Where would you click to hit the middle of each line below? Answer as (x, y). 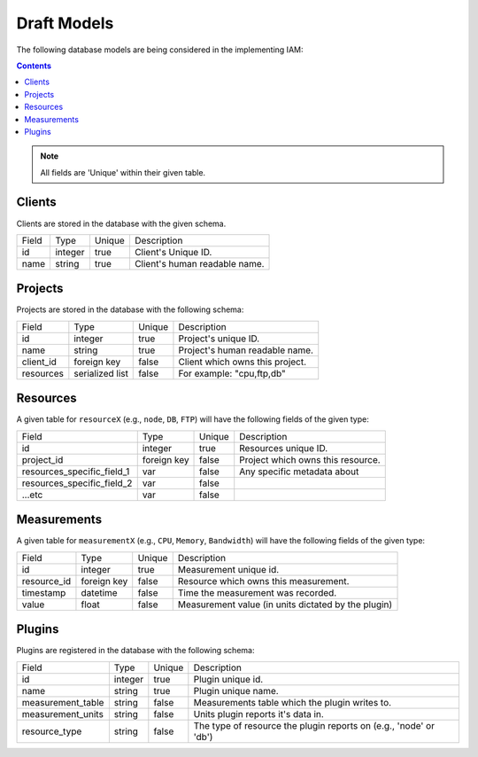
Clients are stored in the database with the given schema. (121, 223)
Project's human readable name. (246, 350)
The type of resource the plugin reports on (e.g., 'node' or (314, 725)
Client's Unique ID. (173, 252)
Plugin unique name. (236, 691)
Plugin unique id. (228, 679)
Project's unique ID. (219, 339)
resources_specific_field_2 (77, 483)
